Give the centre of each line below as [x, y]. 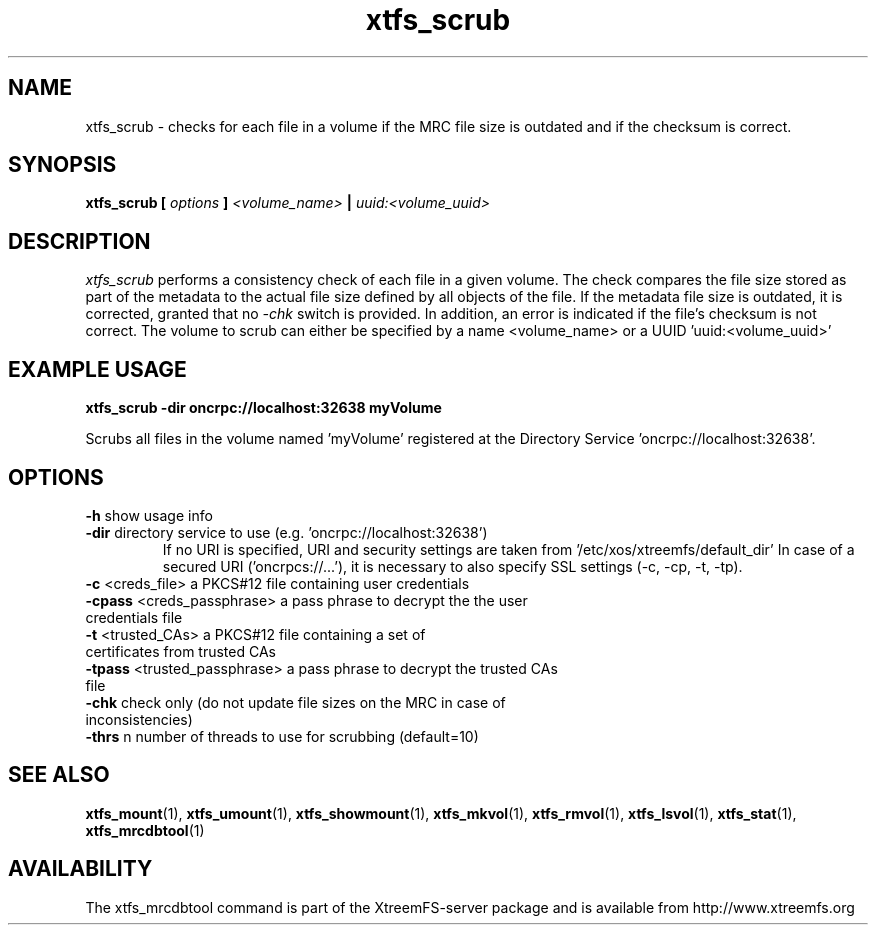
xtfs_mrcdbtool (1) [145, 830]
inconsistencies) [139, 719]
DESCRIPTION [79, 241]
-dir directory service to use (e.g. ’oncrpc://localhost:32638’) [286, 532]
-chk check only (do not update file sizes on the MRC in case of [295, 702]
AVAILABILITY [80, 869]
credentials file [134, 617]
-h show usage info [149, 515]
